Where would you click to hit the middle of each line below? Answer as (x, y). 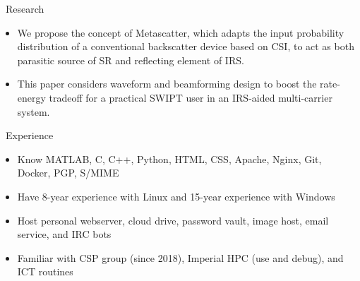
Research (25, 8)
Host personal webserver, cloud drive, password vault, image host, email (173, 220)
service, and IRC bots (64, 234)
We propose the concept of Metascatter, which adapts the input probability (181, 32)
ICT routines (45, 271)
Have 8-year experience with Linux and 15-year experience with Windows (176, 196)
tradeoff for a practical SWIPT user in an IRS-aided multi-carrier (191, 97)
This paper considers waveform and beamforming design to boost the (167, 84)
